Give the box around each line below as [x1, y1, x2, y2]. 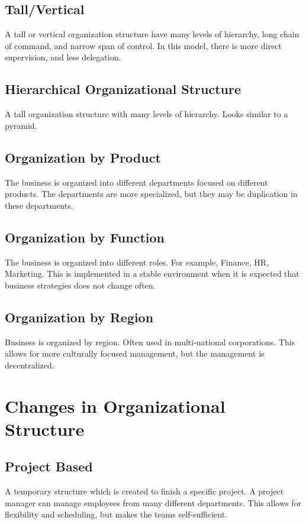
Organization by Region [5, 308, 154, 326]
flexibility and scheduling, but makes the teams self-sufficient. [5, 508, 228, 520]
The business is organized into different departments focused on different [5, 176, 268, 188]
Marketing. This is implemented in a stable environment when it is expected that [5, 267, 299, 280]
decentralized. [5, 358, 54, 371]
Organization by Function [5, 228, 165, 246]
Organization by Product [5, 148, 161, 166]
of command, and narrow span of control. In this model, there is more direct [5, 39, 282, 51]
